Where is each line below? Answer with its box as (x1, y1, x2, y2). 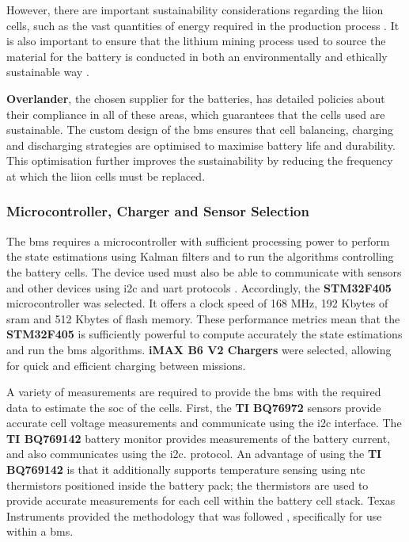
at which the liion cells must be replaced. (6, 167, 206, 184)
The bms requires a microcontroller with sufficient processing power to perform (6, 232, 390, 249)
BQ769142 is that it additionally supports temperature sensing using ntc (6, 461, 365, 478)
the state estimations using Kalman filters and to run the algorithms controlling (6, 248, 394, 265)
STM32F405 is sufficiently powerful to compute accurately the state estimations (6, 326, 403, 342)
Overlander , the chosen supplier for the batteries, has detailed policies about (6, 90, 385, 106)
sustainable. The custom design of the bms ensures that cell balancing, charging (6, 121, 394, 138)
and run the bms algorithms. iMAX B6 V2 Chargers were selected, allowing (6, 341, 392, 357)
